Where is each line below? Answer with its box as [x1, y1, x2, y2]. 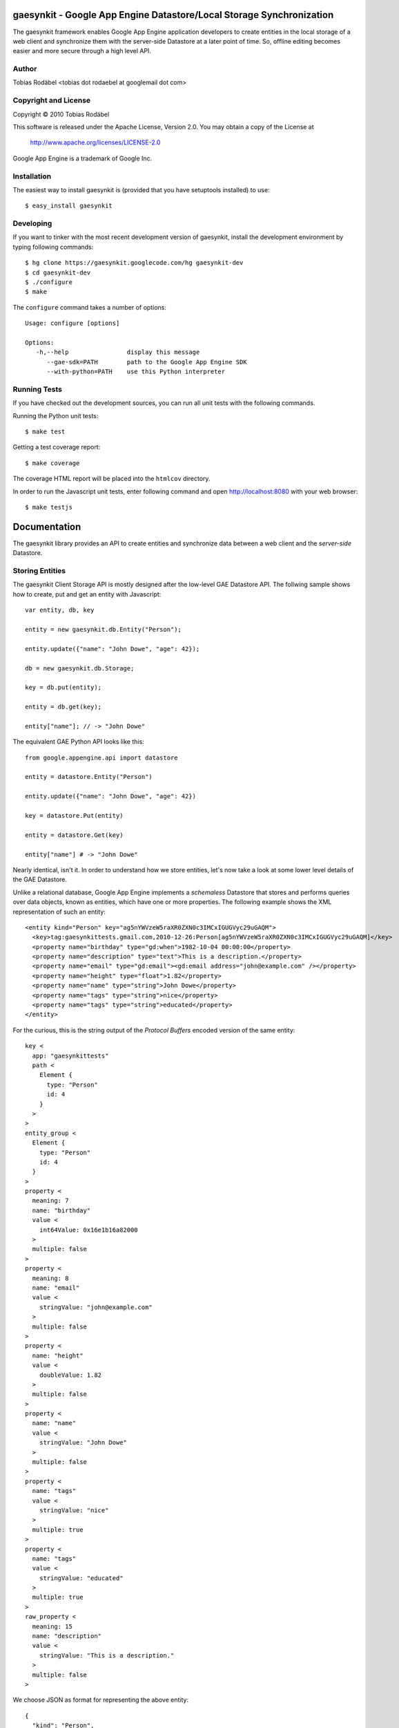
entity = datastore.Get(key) [25, 831, 124, 839]
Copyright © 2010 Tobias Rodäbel [12, 110, 110, 118]
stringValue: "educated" [39, 1574, 124, 1582]
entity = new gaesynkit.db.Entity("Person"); [25, 626, 182, 633]
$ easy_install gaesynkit [25, 202, 113, 210]
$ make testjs [25, 503, 72, 511]
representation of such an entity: [12, 908, 106, 916]
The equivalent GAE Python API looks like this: [12, 738, 144, 746]
